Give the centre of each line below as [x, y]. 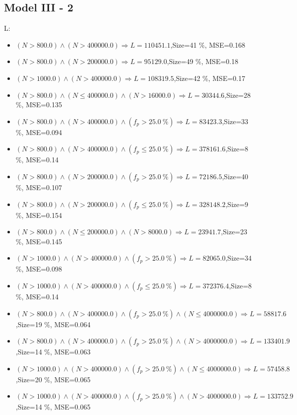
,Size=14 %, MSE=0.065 [53, 407]
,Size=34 [238, 258]
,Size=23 [234, 232]
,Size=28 [238, 95]
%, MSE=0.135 [39, 104]
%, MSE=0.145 [39, 241]
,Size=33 [235, 121]
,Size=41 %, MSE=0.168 [208, 44]
